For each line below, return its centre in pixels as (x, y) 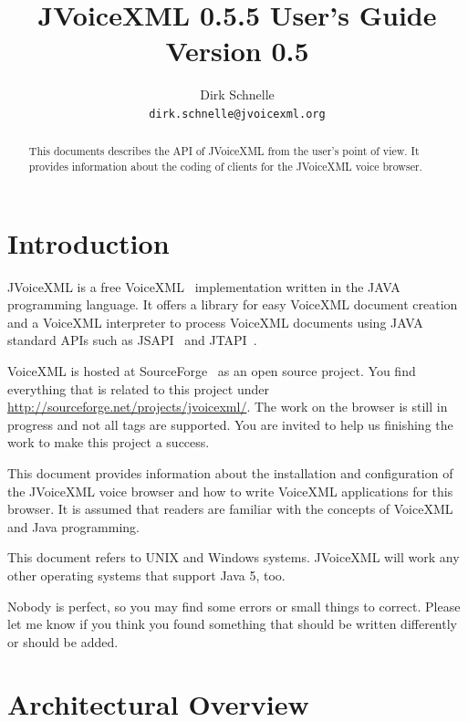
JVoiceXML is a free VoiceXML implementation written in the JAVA (204, 286)
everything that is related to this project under (138, 388)
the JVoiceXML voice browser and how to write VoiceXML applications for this (230, 491)
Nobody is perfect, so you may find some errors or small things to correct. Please (234, 606)
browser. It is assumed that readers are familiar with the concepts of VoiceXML (230, 509)
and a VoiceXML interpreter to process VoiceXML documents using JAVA (215, 322)
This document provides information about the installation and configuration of (230, 472)
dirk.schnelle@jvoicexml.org (237, 114)
